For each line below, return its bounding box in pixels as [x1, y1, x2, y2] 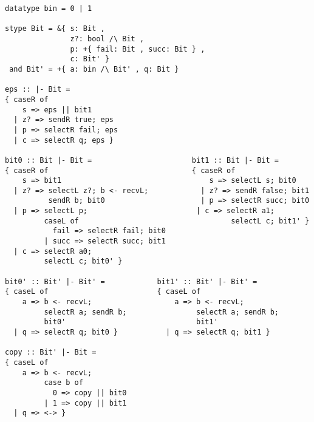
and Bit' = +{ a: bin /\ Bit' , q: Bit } [9, 64, 179, 73]
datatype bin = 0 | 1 [5, 4, 92, 13]
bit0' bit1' [44, 318, 218, 327]
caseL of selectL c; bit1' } [44, 216, 310, 225]
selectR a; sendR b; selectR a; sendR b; [44, 307, 279, 316]
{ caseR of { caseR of [5, 166, 236, 175]
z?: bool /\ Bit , [70, 34, 145, 43]
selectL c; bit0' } [44, 257, 123, 266]
